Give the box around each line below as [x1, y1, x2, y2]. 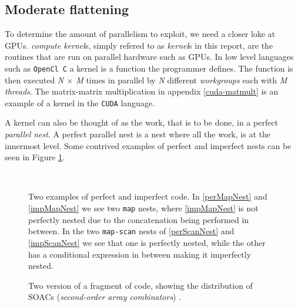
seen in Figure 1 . [5, 151, 65, 163]
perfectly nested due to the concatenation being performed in [28, 213, 249, 225]
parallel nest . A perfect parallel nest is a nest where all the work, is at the [5, 128, 270, 140]
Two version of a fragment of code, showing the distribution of [28, 279, 253, 291]
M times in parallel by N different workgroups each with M [76, 73, 287, 86]
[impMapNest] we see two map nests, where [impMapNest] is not [28, 202, 259, 214]
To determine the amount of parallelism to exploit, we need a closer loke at [5, 28, 276, 40]
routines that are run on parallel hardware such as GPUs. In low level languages [5, 50, 294, 63]
